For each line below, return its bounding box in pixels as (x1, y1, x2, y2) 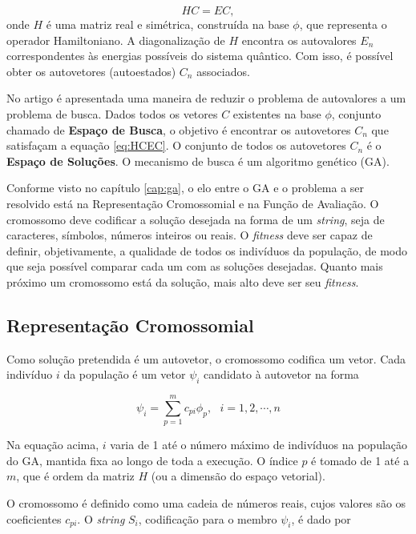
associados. (196, 62, 250, 79)
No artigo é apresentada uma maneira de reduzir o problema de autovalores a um (6, 90, 406, 106)
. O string (77, 510, 125, 527)
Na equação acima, (6, 436, 99, 453)
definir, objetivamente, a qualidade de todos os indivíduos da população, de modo (6, 242, 408, 259)
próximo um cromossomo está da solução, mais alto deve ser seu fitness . (6, 273, 359, 290)
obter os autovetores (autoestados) (6, 62, 176, 79)
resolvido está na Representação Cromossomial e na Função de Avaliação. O (6, 195, 379, 211)
